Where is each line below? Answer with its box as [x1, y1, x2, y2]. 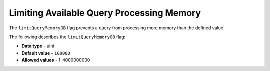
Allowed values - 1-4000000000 [21, 57, 90, 63]
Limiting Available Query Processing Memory [9, 7, 201, 18]
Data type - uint [21, 43, 55, 49]
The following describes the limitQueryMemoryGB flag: [9, 34, 126, 40]
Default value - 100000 [21, 50, 71, 56]
